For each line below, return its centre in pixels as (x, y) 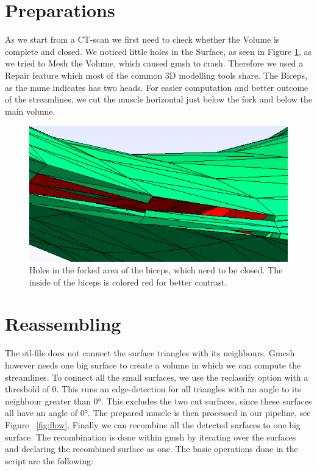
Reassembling (63, 324)
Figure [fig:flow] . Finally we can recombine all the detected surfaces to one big (153, 424)
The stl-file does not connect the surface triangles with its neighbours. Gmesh (150, 353)
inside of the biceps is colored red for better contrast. (128, 282)
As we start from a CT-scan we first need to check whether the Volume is (142, 39)
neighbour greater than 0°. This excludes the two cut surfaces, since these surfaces (158, 401)
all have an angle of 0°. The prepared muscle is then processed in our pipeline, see (158, 413)
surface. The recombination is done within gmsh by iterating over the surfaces (151, 437)
